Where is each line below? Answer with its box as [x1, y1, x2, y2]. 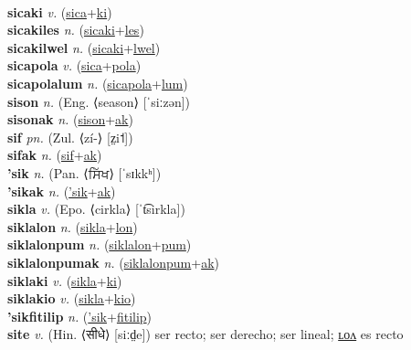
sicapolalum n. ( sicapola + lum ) [7, 73, 188, 92]
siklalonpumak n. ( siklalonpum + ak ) [7, 252, 220, 271]
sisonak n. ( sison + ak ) [7, 110, 133, 129]
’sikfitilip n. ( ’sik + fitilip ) [7, 306, 153, 325]
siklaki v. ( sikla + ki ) [7, 270, 122, 290]
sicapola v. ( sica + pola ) [7, 56, 142, 75]
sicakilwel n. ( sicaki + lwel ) [7, 37, 161, 57]
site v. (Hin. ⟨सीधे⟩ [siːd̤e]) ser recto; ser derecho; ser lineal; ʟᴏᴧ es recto [7, 324, 404, 344]
